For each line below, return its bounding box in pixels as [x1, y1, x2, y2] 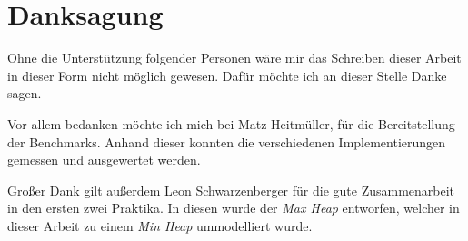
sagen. [7, 84, 42, 103]
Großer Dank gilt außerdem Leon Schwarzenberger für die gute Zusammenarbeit [7, 180, 455, 199]
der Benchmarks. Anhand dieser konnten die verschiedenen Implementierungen [7, 132, 446, 151]
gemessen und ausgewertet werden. [7, 150, 201, 169]
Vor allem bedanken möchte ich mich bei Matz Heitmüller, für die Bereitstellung [7, 114, 455, 133]
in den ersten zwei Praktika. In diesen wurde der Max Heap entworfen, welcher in [7, 198, 460, 217]
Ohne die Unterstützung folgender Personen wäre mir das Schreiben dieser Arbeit [7, 48, 462, 67]
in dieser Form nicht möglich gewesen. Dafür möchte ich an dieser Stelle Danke [7, 65, 447, 85]
